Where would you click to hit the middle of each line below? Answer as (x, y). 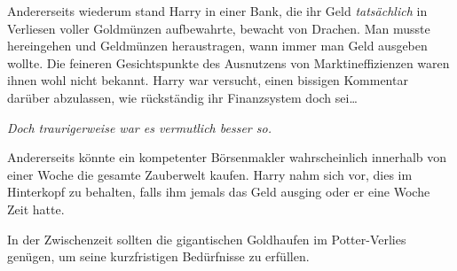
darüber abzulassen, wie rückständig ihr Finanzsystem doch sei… (182, 97)
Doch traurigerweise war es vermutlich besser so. (139, 127)
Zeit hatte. (36, 209)
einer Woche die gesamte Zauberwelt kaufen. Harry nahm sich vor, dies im (210, 174)
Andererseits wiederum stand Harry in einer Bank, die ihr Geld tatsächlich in (217, 11)
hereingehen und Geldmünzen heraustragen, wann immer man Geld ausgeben (217, 46)
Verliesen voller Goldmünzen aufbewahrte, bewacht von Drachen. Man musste (219, 28)
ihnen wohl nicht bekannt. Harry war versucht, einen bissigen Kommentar (208, 80)
